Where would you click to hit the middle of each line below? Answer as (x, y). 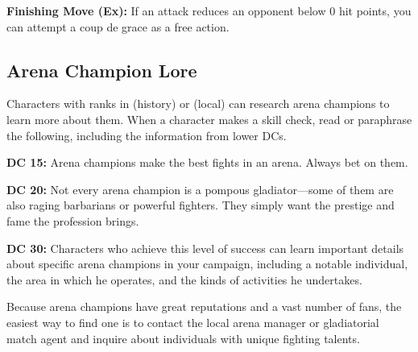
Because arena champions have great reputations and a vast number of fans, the (204, 306)
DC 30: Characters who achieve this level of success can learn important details (205, 248)
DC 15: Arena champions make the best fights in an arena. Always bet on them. (207, 162)
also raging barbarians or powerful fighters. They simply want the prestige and (201, 205)
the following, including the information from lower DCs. (147, 135)
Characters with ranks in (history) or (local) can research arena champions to (198, 104)
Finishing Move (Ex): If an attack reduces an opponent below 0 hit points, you (209, 10)
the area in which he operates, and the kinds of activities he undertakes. (184, 279)
